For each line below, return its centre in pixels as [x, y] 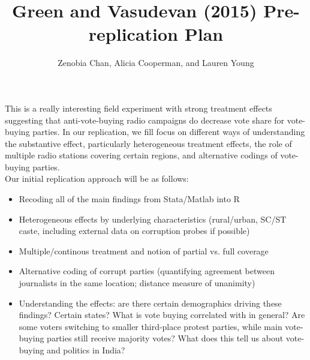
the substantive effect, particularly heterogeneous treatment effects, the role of [148, 143]
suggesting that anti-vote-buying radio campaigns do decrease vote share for [145, 120]
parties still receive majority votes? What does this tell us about [165, 338]
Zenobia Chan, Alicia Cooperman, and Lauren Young [156, 63]
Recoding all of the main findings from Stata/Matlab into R [129, 199]
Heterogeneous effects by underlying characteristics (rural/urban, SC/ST [153, 219]
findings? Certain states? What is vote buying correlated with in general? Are [162, 315]
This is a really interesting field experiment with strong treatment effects [139, 108]
